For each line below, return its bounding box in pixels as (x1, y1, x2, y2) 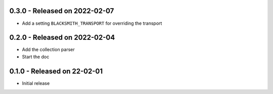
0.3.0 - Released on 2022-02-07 (9, 7, 114, 15)
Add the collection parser (22, 46, 75, 53)
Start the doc (22, 54, 50, 60)
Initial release (22, 80, 50, 86)
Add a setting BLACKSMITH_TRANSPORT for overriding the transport (22, 20, 162, 26)
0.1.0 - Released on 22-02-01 (9, 67, 103, 75)
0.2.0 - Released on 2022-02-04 (9, 33, 115, 42)
